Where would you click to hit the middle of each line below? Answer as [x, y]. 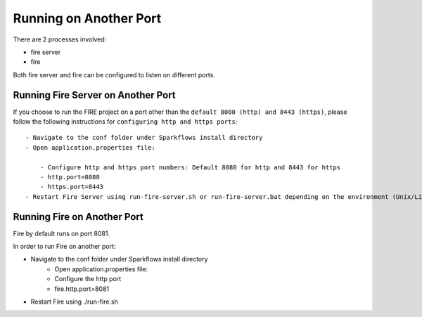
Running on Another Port [87, 18]
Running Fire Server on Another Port [94, 95]
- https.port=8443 [72, 187]
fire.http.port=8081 [82, 289]
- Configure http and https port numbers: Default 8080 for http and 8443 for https [190, 167]
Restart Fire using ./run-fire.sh [75, 302]
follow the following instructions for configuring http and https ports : [125, 122]
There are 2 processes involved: [60, 39]
